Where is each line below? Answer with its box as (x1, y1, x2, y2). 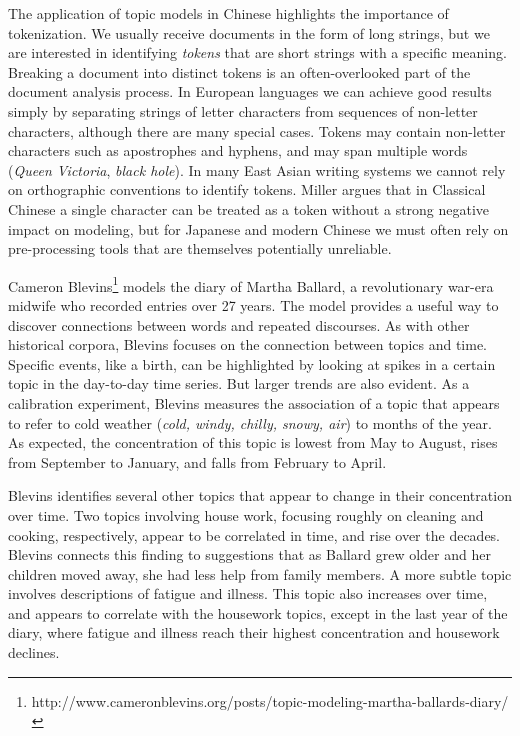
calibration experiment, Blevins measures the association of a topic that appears (8, 392, 500, 413)
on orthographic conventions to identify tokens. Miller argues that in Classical (8, 179, 486, 200)
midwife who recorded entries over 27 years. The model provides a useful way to (8, 294, 499, 315)
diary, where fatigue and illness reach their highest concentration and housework (8, 622, 500, 643)
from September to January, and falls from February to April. (8, 451, 387, 472)
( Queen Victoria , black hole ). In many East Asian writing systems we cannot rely (8, 159, 506, 180)
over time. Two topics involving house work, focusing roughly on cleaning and (8, 504, 484, 525)
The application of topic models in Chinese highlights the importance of (8, 3, 449, 23)
